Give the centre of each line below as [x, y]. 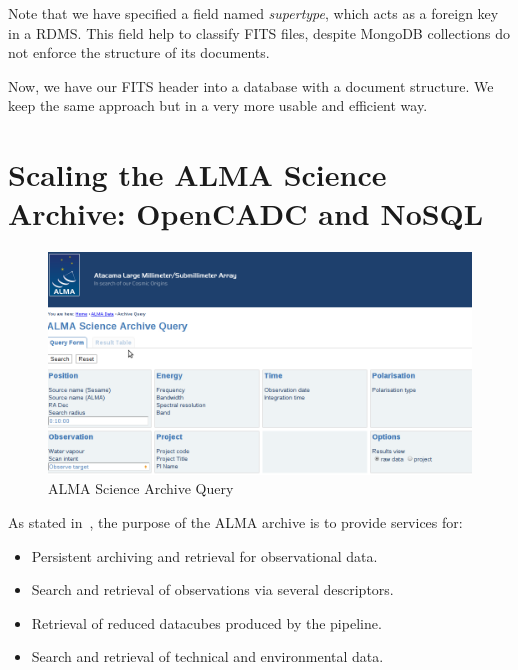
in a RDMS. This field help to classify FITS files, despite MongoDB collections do [259, 32]
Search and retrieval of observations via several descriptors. [212, 589]
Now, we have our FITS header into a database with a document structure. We [251, 85]
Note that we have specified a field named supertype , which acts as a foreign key [253, 13]
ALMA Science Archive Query [141, 488]
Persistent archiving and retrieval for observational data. [204, 555]
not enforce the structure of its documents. [139, 52]
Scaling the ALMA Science [197, 174]
